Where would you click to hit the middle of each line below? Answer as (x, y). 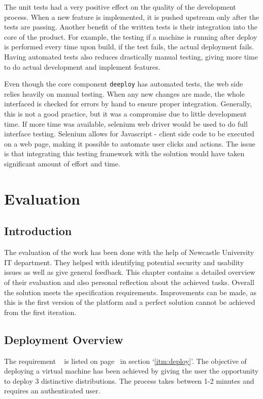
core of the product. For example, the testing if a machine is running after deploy (131, 36)
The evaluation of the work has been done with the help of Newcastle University (129, 252)
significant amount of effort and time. (62, 163)
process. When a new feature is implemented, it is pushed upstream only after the (132, 17)
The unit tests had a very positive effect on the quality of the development (120, 7)
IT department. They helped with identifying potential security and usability (124, 262)
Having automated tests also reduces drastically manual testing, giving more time (131, 56)
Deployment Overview (64, 339)
